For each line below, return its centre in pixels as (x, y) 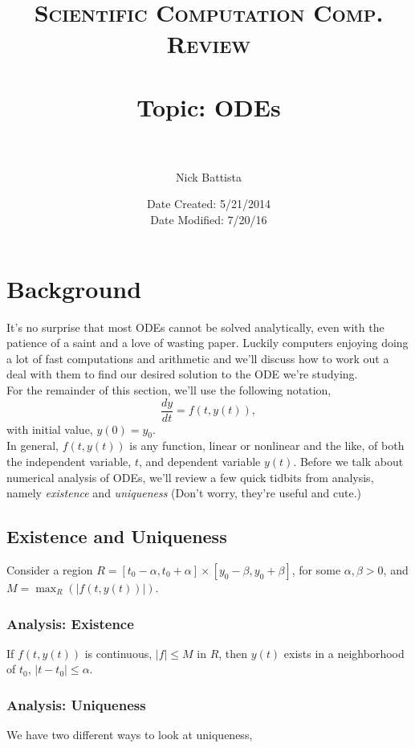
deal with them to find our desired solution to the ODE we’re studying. (182, 374)
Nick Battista (209, 176)
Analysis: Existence (70, 623)
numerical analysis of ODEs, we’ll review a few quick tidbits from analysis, (190, 477)
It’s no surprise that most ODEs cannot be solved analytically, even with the (195, 327)
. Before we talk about (348, 462)
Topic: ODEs (209, 106)
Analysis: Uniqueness (76, 704)
